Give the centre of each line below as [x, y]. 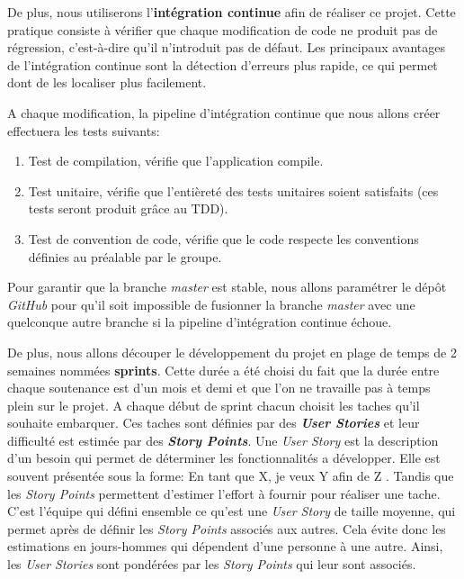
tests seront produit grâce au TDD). [128, 208]
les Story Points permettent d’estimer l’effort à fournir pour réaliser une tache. [224, 493]
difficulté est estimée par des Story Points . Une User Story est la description [223, 440]
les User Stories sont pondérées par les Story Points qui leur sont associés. [212, 564]
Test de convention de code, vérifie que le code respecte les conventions [223, 238]
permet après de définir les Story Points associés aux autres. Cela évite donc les [227, 528]
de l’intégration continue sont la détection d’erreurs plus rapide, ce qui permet [223, 64]
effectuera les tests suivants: [84, 130]
